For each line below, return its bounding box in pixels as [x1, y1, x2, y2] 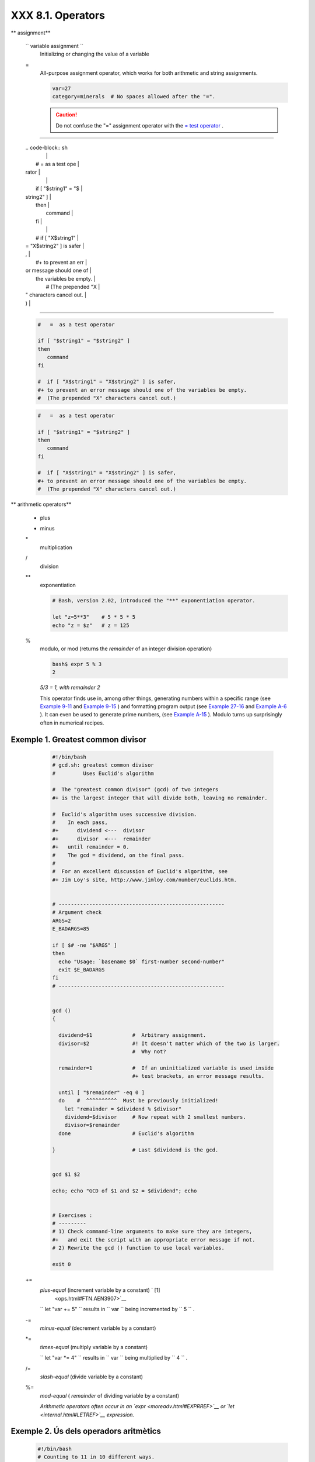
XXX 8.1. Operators [10, 9, 105, 22]
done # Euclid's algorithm [58, 1130, 194, 1137]
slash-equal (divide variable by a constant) [40, 1373, 143, 1380]
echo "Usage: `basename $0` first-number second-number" [58, 958, 225, 965]
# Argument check [52, 909, 102, 916]
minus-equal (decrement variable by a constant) [40, 1325, 156, 1332]
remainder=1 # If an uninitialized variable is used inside [58, 1064, 274, 1071]
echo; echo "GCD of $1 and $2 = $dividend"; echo [52, 1187, 197, 1194]
